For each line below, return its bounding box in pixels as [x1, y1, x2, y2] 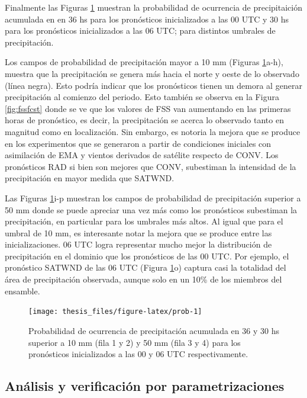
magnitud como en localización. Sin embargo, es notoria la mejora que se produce [5, 125, 300, 137]
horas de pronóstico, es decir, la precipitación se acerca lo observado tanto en [5, 114, 284, 126]
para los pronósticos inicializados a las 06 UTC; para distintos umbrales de [5, 24, 276, 37]
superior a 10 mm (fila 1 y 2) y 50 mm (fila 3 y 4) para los [28, 336, 241, 348]
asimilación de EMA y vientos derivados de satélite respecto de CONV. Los [5, 149, 279, 161]
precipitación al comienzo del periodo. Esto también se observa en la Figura [5, 91, 279, 103]
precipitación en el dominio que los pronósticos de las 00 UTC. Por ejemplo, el [5, 249, 289, 262]
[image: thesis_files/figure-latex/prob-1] [28, 307, 202, 316]
